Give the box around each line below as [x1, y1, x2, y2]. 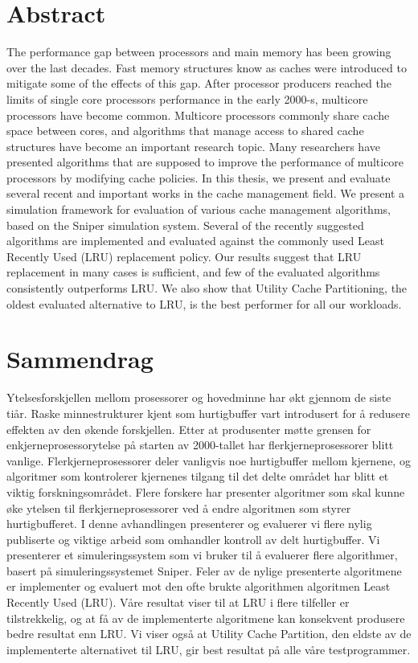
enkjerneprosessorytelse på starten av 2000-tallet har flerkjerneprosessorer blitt [6, 436, 394, 453]
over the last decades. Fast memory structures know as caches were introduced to [6, 59, 407, 76]
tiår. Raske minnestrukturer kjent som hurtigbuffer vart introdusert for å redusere [6, 404, 410, 421]
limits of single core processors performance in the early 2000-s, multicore [6, 90, 368, 107]
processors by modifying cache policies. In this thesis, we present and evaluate [6, 169, 391, 186]
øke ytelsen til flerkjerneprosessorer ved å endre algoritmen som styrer [6, 499, 351, 516]
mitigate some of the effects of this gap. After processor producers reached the [6, 75, 391, 92]
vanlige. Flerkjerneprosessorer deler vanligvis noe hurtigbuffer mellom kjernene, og [6, 452, 411, 469]
